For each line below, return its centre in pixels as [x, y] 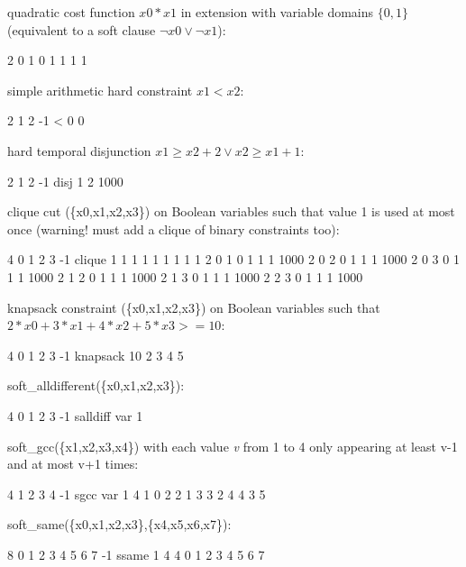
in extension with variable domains [277, 12]
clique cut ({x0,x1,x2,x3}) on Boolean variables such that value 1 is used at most [231, 211]
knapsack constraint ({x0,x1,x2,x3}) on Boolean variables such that [194, 307]
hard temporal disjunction [79, 150]
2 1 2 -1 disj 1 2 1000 [65, 181]
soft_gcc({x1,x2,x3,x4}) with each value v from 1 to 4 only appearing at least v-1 [233, 446]
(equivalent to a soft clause [82, 29]
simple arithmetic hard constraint [100, 90]
